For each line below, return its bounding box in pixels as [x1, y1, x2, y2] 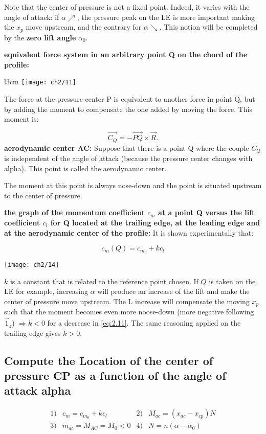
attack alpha [4, 382, 71, 398]
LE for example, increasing [4, 286, 88, 296]
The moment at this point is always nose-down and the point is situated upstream [4, 180, 262, 191]
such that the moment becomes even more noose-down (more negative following [4, 306, 254, 317]
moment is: [4, 113, 39, 124]
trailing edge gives [4, 327, 61, 338]
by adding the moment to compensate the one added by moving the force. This [4, 103, 253, 114]
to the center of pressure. [4, 190, 82, 200]
